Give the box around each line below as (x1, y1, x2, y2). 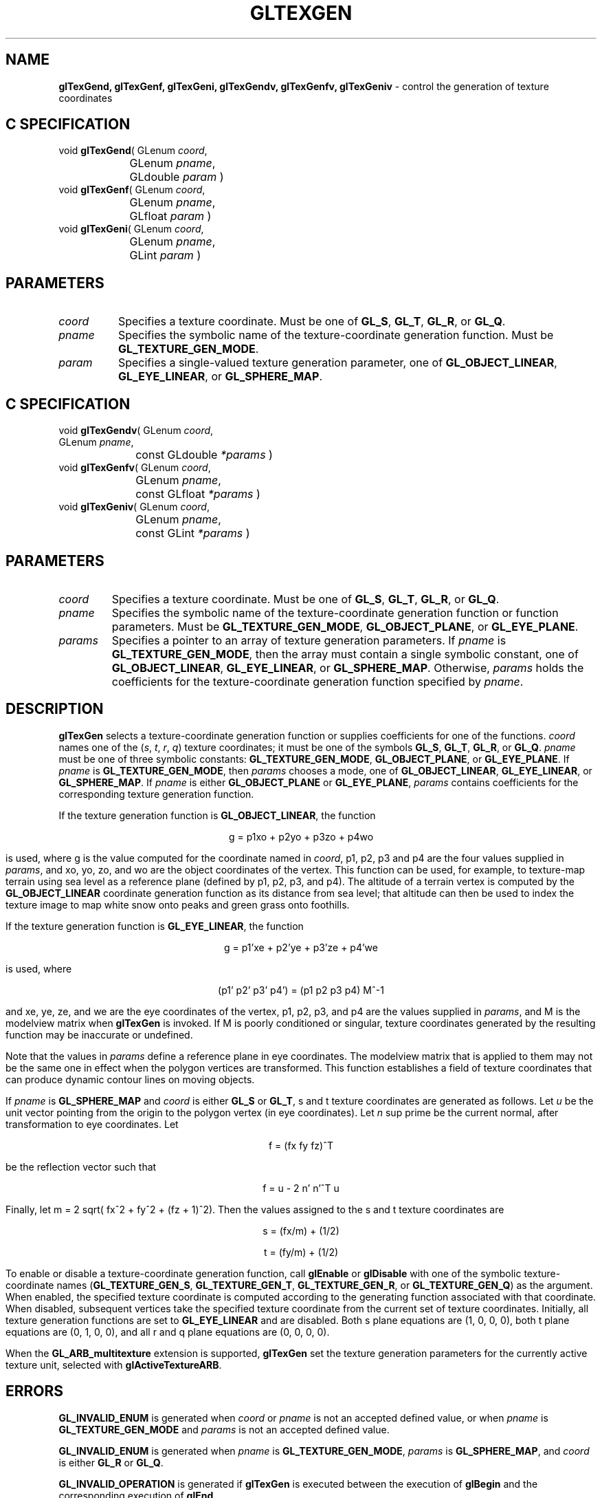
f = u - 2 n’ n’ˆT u (263, 1182, 339, 1194)
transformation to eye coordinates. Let (5, 1118, 179, 1130)
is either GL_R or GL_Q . (58, 1456, 164, 1468)
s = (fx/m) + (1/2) (263, 1224, 339, 1237)
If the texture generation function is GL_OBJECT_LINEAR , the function (58, 809, 376, 821)
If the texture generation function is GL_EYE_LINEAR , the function (5, 920, 304, 932)
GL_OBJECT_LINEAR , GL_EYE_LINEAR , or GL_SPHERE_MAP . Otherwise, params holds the (111, 660, 584, 675)
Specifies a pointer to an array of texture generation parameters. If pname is (111, 633, 506, 647)
